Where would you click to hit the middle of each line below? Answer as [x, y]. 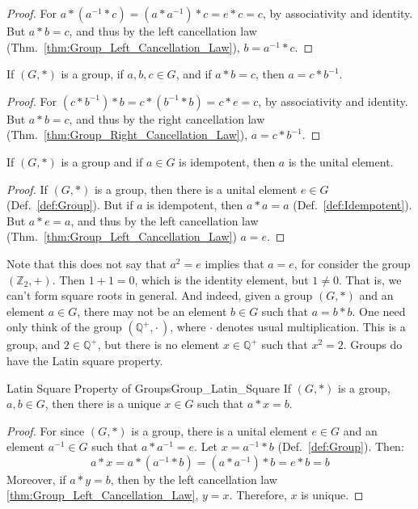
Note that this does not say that [87, 263]
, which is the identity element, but [222, 279]
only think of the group [64, 327]
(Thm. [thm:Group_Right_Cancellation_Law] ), [127, 135]
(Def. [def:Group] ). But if [70, 205]
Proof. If [27, 189]
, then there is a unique [103, 404]
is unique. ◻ [332, 495]
